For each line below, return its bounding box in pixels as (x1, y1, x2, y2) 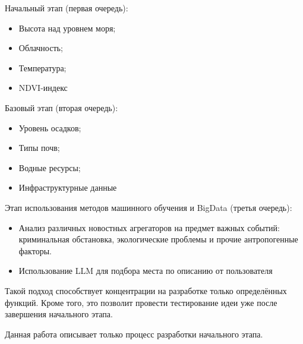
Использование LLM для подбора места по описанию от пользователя (18, 264, 273, 277)
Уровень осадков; (18, 121, 81, 134)
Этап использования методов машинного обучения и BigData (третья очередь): (5, 201, 292, 213)
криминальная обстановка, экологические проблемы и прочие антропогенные (18, 233, 298, 245)
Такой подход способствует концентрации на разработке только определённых (5, 284, 287, 296)
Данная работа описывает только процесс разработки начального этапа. (5, 327, 263, 340)
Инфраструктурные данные (18, 181, 117, 194)
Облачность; (18, 42, 63, 54)
